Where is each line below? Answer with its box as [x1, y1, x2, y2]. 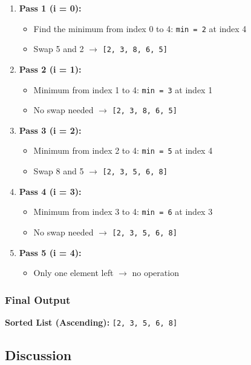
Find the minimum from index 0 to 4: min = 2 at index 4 [33, 22, 247, 35]
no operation [132, 266, 179, 279]
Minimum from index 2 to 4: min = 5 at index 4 [33, 144, 213, 157]
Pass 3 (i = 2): [19, 123, 82, 136]
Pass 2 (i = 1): [19, 62, 82, 75]
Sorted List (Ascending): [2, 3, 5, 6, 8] [5, 316, 178, 329]
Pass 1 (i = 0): [19, 2, 82, 14]
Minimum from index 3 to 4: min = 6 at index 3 [33, 205, 213, 218]
